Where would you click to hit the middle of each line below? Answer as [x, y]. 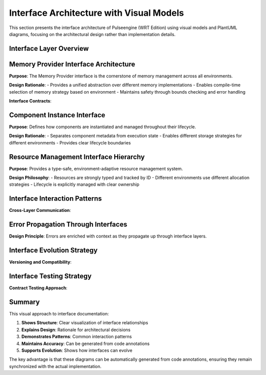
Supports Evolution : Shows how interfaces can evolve [77, 350]
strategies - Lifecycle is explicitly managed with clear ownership [74, 184]
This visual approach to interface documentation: [59, 313]
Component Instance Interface [57, 115]
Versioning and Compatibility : [40, 262]
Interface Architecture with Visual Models [97, 13]
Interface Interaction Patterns [55, 199]
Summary [24, 302]
